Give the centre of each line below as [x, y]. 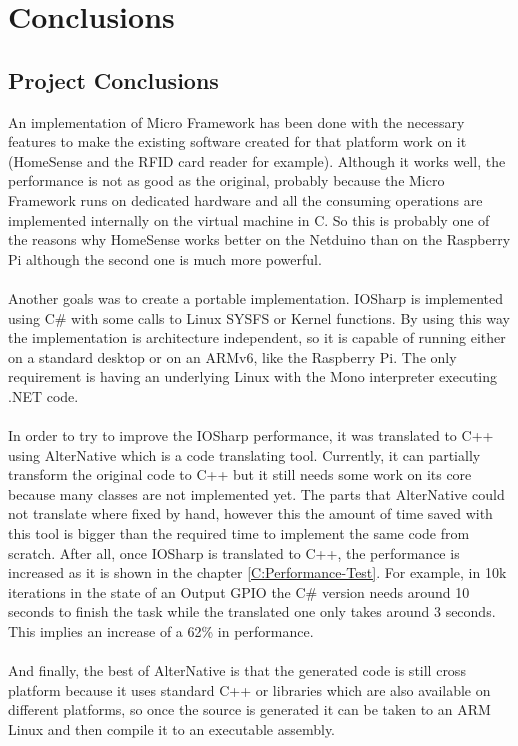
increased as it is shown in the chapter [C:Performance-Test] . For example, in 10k [257, 572]
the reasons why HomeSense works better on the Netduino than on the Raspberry [259, 239]
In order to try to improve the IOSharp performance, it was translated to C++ [251, 435]
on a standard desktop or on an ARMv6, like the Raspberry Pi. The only [232, 356]
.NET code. [43, 395]
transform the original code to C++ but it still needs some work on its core [240, 474]
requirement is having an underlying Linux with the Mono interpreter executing [253, 376]
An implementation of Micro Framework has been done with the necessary [236, 121]
